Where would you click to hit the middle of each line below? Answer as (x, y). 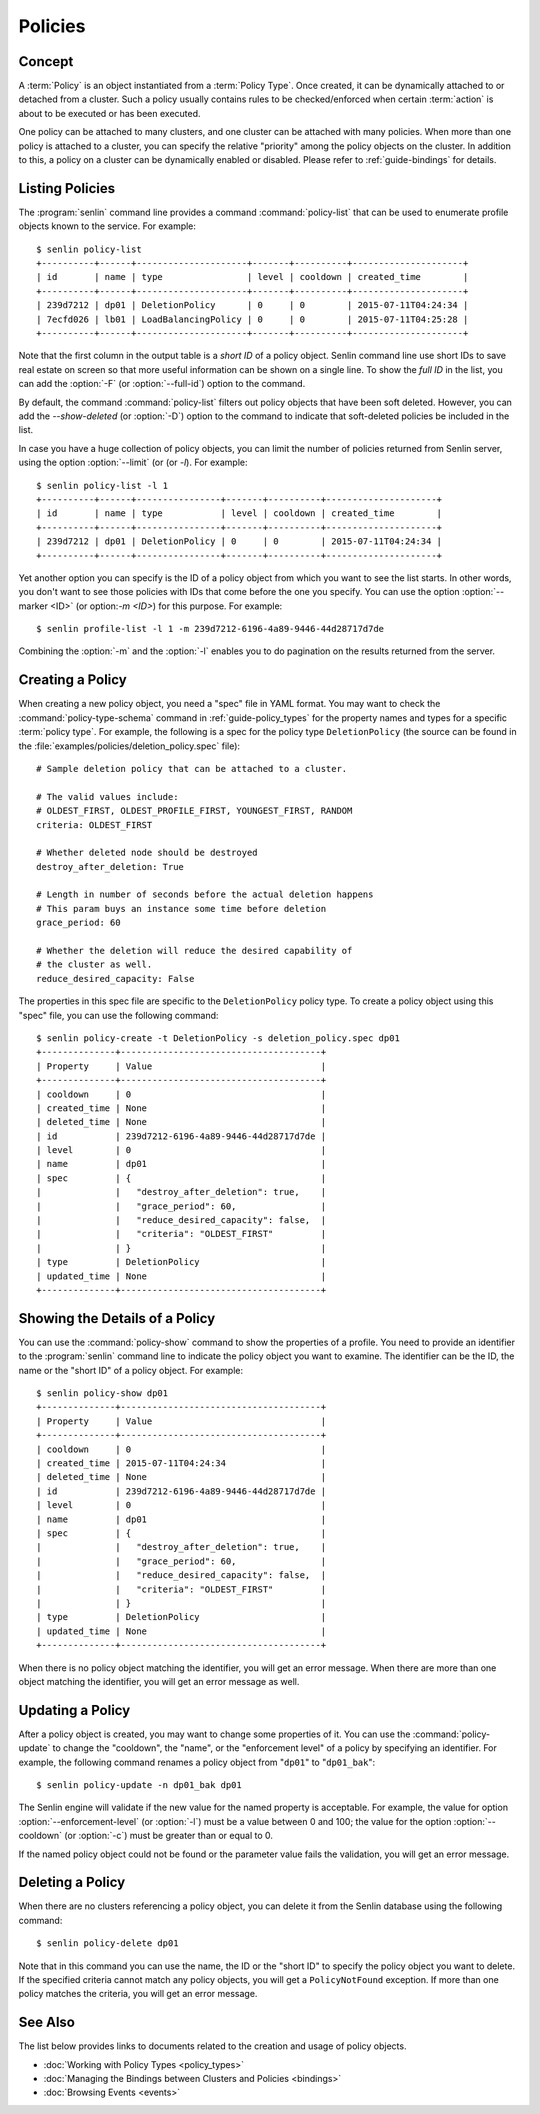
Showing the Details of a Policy (117, 1318)
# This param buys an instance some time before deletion (181, 908)
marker (33, 606)
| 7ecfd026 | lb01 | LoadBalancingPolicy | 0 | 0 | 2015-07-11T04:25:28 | (252, 319)
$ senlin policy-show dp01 (102, 1393)
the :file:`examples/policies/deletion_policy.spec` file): (129, 746)
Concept (46, 61)
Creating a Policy (72, 680)
